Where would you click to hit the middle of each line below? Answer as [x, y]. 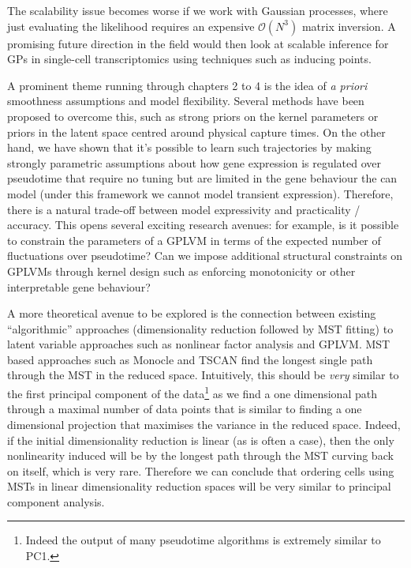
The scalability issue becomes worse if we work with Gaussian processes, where [198, 10]
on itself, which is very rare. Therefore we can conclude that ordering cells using [201, 470]
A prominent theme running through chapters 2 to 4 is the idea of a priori [187, 85]
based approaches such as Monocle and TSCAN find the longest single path [190, 359]
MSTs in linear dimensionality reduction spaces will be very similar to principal [199, 486]
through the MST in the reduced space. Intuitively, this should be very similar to [203, 375]
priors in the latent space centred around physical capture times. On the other [196, 132]
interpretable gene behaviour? [79, 286]
